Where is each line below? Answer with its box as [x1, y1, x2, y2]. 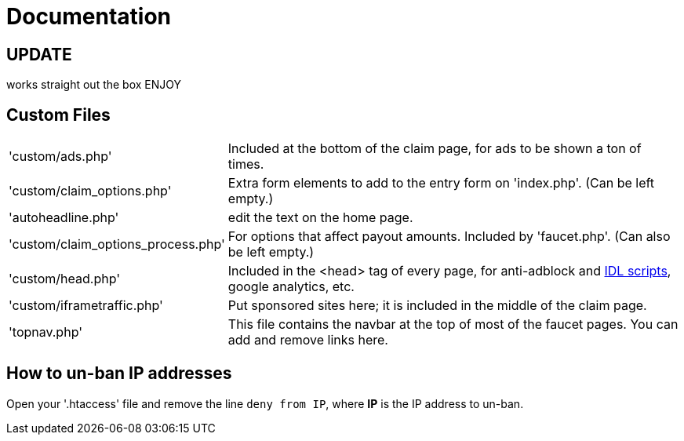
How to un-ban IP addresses [6, 363, 232, 384]
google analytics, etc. [227, 279, 355, 295]
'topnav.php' [9, 324, 82, 341]
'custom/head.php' [9, 271, 121, 287]
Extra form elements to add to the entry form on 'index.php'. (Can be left [227, 175, 655, 191]
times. [227, 156, 264, 173]
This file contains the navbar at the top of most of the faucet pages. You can [227, 316, 679, 333]
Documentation [6, 3, 172, 30]
